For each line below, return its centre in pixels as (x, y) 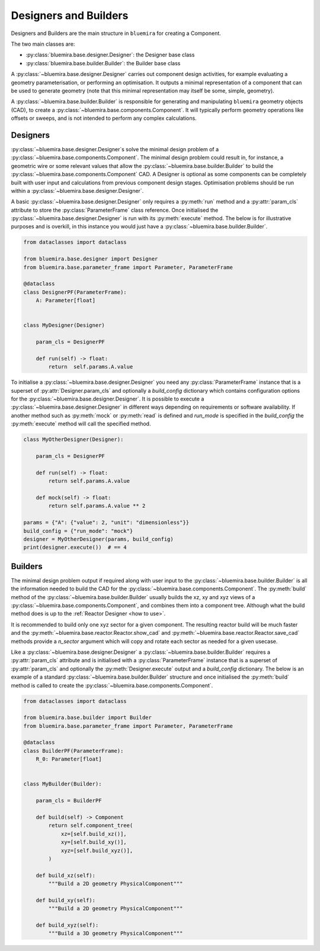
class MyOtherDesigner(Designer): (73, 440)
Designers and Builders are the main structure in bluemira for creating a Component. (116, 33)
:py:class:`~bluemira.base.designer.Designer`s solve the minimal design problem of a (115, 149)
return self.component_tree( (91, 826)
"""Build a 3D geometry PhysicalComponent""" (116, 933)
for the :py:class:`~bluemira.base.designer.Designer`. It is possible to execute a (108, 399)
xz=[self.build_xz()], (94, 834)
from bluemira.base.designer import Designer (91, 259)
